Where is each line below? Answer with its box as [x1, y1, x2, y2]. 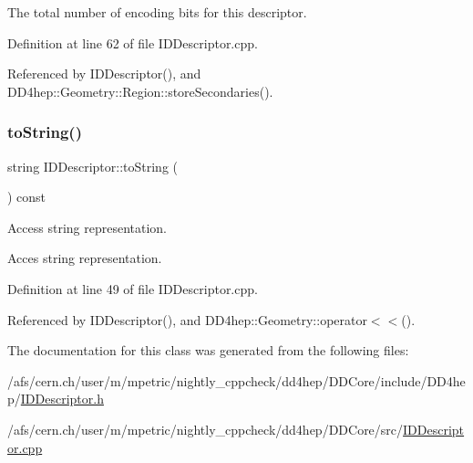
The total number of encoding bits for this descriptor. [7, 3, 307, 21]
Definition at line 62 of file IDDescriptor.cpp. [7, 33, 258, 52]
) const [7, 187, 46, 206]
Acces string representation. [7, 248, 162, 268]
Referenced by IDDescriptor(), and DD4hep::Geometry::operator [7, 310, 367, 329]
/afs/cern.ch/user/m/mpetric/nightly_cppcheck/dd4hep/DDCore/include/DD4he [7, 371, 466, 390]
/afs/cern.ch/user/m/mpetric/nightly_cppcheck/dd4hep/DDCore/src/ [7, 419, 404, 438]
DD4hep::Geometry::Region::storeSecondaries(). [7, 81, 273, 100]
